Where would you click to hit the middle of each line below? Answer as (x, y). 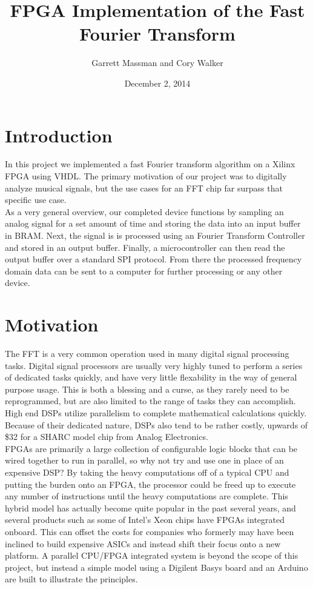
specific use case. (36, 200)
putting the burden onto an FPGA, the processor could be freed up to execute (150, 484)
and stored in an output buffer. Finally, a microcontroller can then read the (145, 247)
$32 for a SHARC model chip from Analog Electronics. (107, 437)
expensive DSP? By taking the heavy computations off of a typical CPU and (147, 472)
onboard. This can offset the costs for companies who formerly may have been (150, 531)
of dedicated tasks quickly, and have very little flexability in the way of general (151, 377)
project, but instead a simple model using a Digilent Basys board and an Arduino (156, 567)
